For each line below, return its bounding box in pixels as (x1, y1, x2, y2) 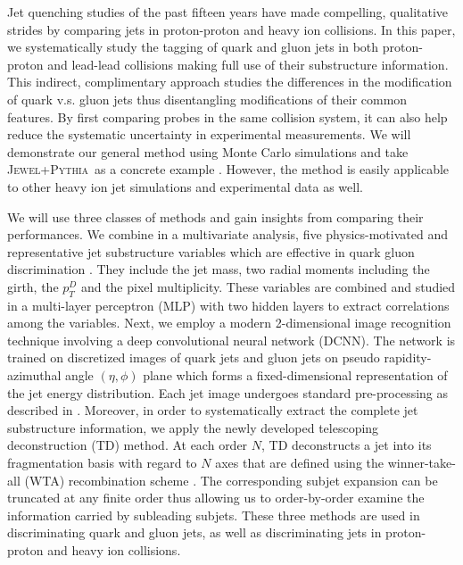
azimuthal (7, 366, 62, 385)
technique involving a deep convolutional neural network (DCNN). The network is (7, 330, 456, 349)
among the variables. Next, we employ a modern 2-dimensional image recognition (7, 313, 451, 332)
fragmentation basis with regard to (7, 453, 197, 472)
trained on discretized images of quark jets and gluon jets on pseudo (7, 348, 380, 367)
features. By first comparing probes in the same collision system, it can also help (7, 107, 448, 126)
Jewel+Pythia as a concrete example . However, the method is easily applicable (7, 160, 450, 179)
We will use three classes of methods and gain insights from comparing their (7, 207, 424, 226)
